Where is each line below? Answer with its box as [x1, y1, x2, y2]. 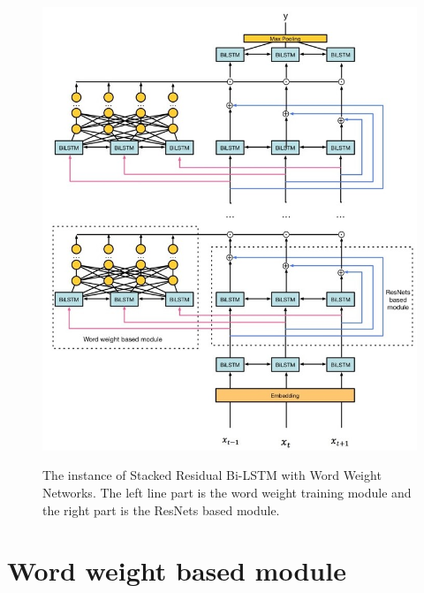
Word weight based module [7, 552, 346, 589]
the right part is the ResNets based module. [42, 500, 280, 519]
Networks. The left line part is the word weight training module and [42, 483, 412, 502]
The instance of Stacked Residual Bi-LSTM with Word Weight [42, 466, 382, 484]
